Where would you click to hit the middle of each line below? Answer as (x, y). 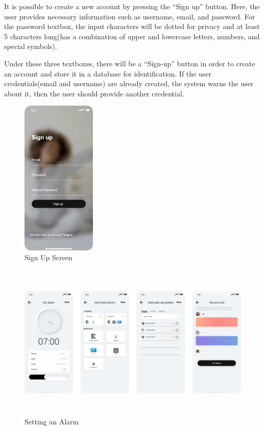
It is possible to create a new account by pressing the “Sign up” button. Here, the (132, 6)
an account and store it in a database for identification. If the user (108, 73)
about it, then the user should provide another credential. (94, 93)
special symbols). (31, 46)
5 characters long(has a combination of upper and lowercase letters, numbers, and (132, 36)
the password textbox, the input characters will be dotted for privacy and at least (132, 26)
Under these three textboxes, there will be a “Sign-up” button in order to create (130, 63)
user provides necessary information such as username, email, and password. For (130, 16)
